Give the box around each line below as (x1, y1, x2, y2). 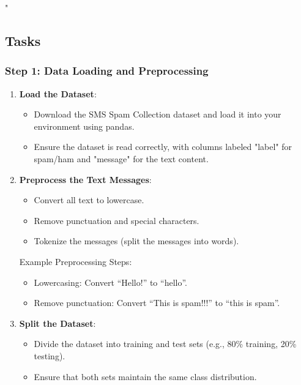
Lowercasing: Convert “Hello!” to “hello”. (34, 275, 187, 288)
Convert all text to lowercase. (34, 193, 144, 206)
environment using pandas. (34, 119, 135, 132)
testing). (34, 349, 65, 362)
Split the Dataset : (19, 316, 96, 329)
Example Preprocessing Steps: (19, 255, 132, 267)
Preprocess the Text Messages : (19, 173, 152, 185)
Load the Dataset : (19, 87, 97, 100)
